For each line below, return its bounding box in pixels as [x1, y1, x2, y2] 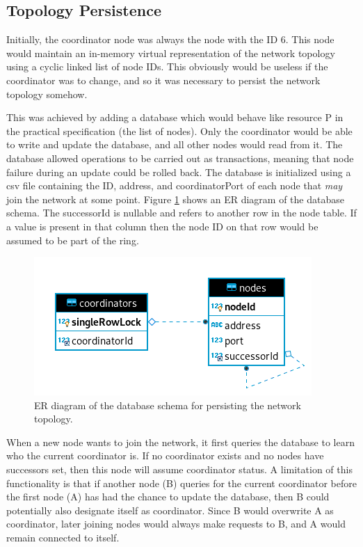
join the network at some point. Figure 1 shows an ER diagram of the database [6, 191, 344, 206]
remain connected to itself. [6, 530, 120, 545]
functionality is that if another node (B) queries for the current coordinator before [6, 475, 357, 490]
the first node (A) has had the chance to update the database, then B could [6, 489, 330, 504]
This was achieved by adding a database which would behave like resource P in [6, 110, 344, 125]
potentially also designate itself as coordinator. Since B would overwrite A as [6, 502, 334, 517]
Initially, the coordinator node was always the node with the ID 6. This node [6, 32, 334, 47]
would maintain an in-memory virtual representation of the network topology [6, 45, 335, 60]
